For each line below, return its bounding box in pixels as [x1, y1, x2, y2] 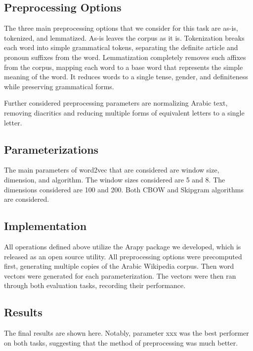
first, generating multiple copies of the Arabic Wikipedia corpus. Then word [4, 261, 234, 271]
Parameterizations [4, 141, 99, 157]
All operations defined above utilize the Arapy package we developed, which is [4, 241, 241, 251]
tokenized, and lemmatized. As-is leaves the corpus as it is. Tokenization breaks [4, 32, 245, 43]
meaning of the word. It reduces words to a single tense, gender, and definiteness [4, 71, 248, 82]
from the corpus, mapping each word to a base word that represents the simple [4, 61, 243, 72]
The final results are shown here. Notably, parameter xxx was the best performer [4, 328, 249, 338]
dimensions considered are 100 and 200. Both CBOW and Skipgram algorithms [4, 184, 244, 194]
